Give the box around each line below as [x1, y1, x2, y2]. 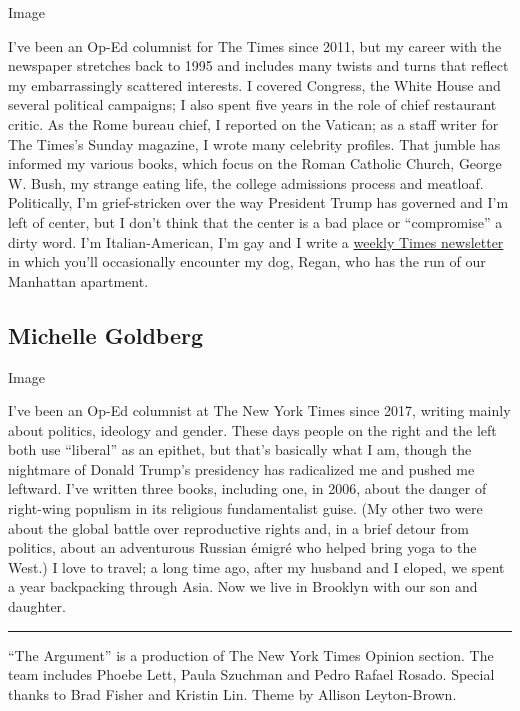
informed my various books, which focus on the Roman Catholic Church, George [8, 153, 502, 174]
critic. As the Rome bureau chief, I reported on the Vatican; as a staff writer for [8, 113, 499, 134]
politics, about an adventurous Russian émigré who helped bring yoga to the [8, 537, 477, 558]
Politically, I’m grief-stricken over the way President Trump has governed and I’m [8, 192, 509, 213]
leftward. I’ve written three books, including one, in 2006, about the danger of [8, 478, 487, 499]
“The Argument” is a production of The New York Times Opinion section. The [8, 644, 494, 665]
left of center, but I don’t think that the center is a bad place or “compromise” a [8, 211, 503, 232]
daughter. [8, 596, 67, 617]
